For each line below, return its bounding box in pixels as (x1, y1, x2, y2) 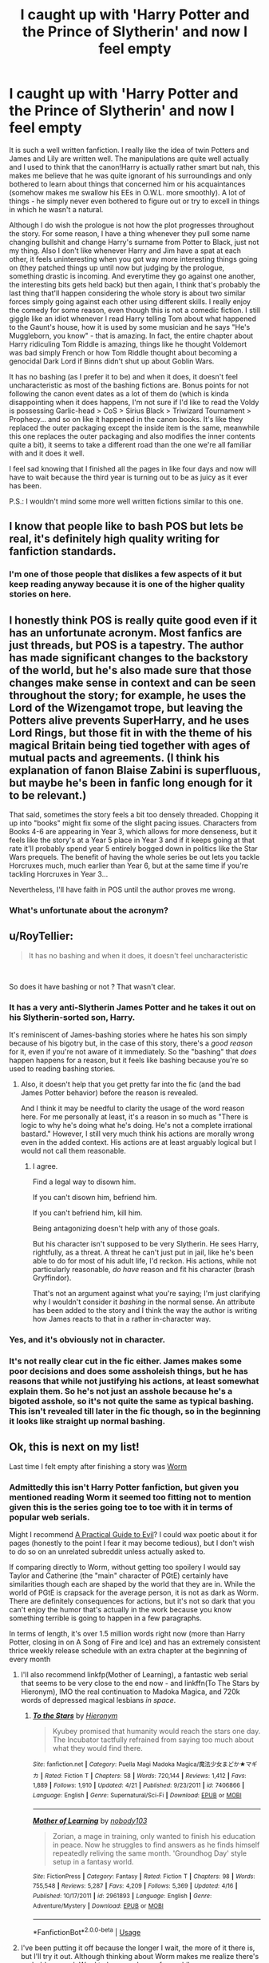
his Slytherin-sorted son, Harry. (9, 1011, 136, 1022)
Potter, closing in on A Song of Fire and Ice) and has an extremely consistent (9, 1637, 261, 1647)
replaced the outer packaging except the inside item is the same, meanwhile (9, 423, 260, 432)
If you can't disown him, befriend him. (32, 1193, 158, 1202)
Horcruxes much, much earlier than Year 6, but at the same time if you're (9, 861, 249, 870)
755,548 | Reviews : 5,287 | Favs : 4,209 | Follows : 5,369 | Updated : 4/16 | (32, 1882, 238, 1890)
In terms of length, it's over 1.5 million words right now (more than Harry (9, 1629, 246, 1639)
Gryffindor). (32, 1273, 72, 1283)
